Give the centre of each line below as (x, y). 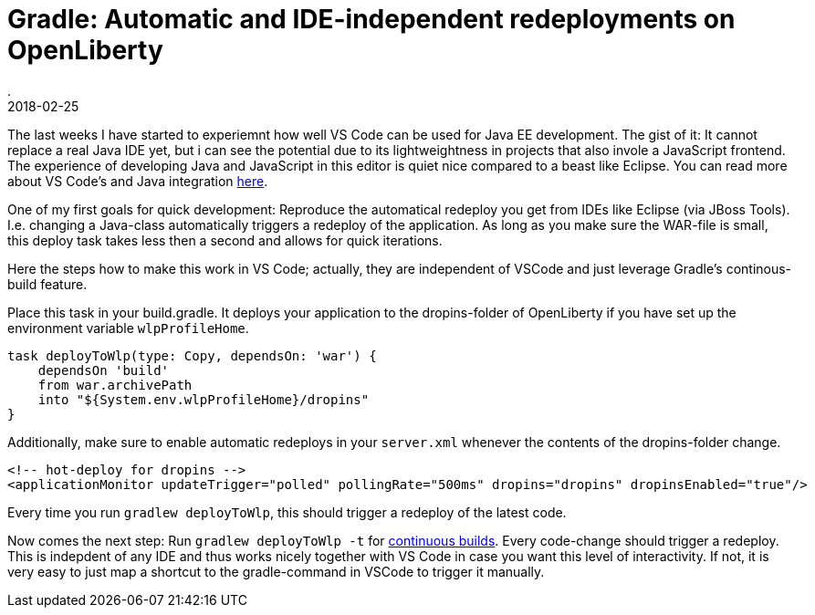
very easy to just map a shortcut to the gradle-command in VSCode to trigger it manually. (276, 571)
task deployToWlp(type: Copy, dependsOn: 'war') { (192, 355)
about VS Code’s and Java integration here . (138, 181)
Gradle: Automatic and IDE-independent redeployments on (371, 19)
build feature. (47, 284)
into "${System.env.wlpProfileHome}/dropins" (204, 399)
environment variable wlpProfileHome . (128, 328)
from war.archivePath (115, 385)
